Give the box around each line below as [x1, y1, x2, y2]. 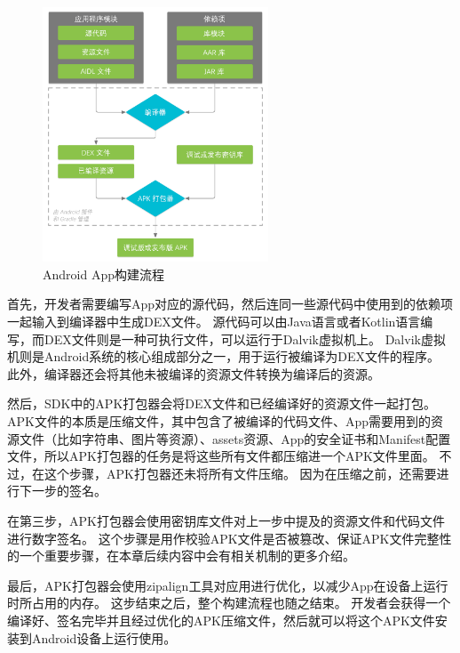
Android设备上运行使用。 [31, 628, 177, 647]
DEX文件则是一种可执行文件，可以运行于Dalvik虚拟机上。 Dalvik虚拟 [44, 329, 446, 348]
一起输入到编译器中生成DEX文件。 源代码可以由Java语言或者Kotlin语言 [7, 312, 421, 331]
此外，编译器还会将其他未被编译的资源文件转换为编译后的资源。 [7, 364, 380, 383]
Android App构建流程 [43, 264, 164, 283]
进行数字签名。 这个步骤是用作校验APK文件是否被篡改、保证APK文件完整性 [7, 528, 452, 547]
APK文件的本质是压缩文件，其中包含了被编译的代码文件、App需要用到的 [7, 412, 431, 430]
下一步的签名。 [19, 481, 107, 500]
